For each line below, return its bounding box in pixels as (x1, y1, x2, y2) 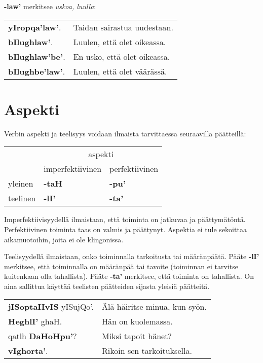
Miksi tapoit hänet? (102, 330, 172, 342)
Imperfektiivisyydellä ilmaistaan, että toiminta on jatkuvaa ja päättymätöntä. (4, 214, 246, 225)
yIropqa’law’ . (8, 21, 61, 33)
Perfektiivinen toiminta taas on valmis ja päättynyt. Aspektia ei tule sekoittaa (4, 224, 247, 234)
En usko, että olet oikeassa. (73, 50, 170, 62)
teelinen (8, 192, 36, 204)
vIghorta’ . (8, 345, 48, 357)
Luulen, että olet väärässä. (73, 65, 167, 77)
